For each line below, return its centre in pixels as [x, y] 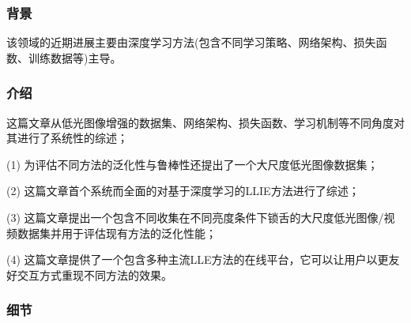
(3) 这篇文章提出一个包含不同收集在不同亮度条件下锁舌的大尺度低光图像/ [195, 217]
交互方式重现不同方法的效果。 [94, 274]
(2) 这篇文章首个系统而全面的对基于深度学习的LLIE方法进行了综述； [183, 191]
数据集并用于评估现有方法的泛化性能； [117, 233]
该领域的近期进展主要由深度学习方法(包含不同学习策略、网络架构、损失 [191, 42]
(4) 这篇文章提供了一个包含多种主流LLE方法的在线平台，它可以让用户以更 [198, 259]
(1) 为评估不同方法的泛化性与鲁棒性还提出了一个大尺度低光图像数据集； [192, 164]
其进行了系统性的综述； [67, 138]
